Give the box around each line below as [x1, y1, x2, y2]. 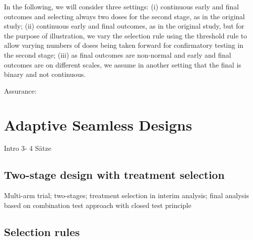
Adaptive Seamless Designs [4, 114, 192, 135]
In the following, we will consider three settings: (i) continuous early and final [4, 1, 239, 11]
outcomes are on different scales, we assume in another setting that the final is [4, 59, 242, 69]
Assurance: [4, 85, 37, 96]
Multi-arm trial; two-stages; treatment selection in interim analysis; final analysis [4, 190, 249, 201]
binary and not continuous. [4, 69, 86, 79]
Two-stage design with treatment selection [4, 167, 225, 182]
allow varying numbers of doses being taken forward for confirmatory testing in [4, 40, 244, 50]
